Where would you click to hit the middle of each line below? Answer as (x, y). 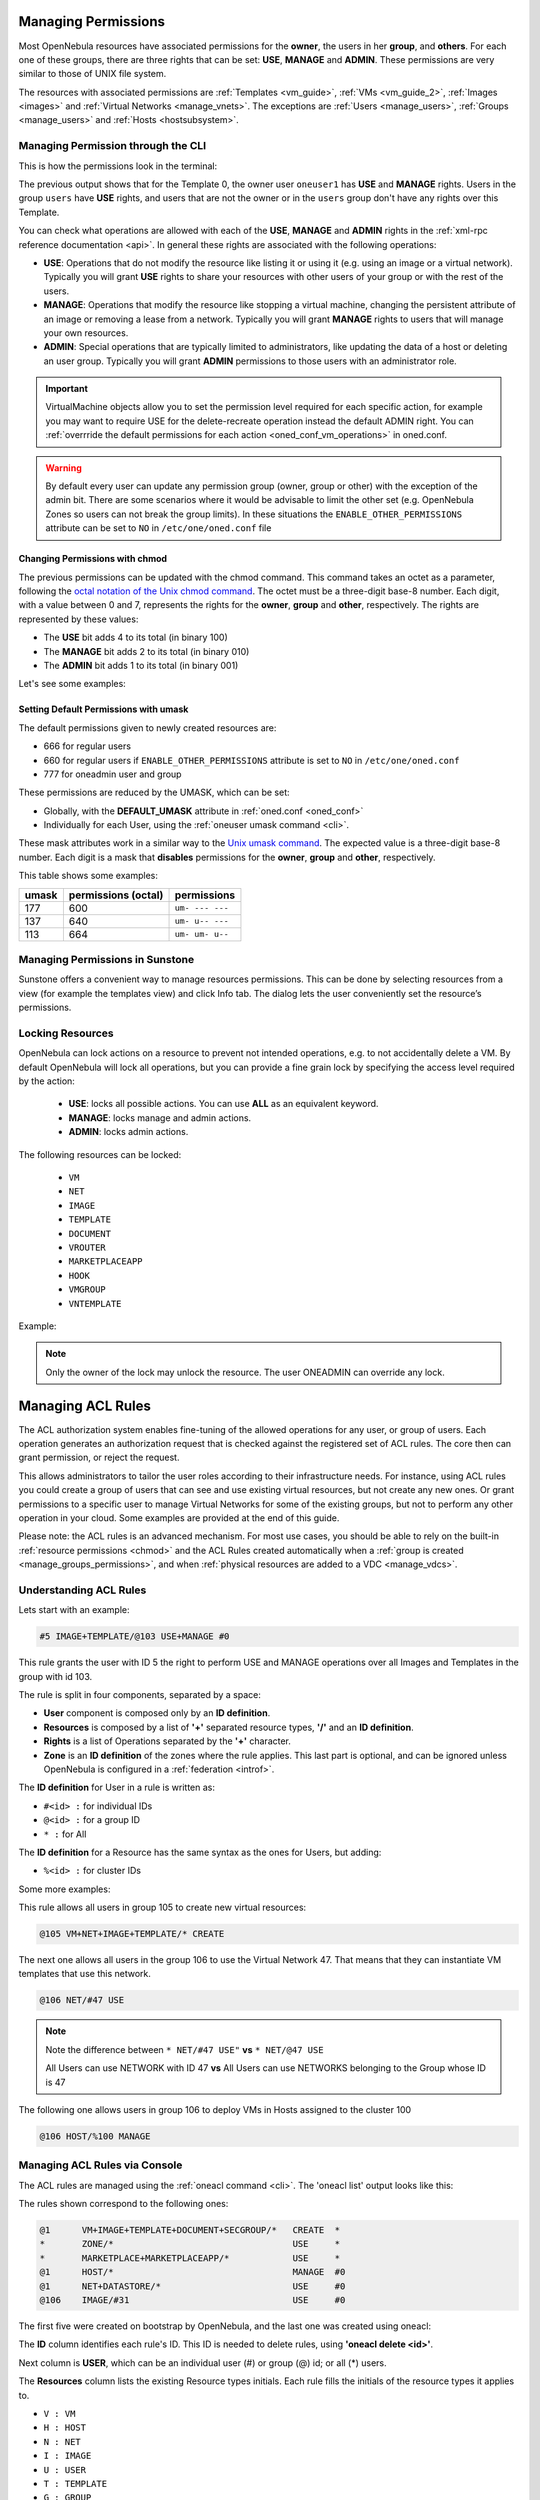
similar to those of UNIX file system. (92, 74)
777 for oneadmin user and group (112, 774)
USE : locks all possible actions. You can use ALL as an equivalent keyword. (223, 1104)
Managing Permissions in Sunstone (106, 959)
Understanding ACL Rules (82, 1590)
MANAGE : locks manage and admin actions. (160, 1117)
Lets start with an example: (74, 1610)
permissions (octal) (116, 895)
